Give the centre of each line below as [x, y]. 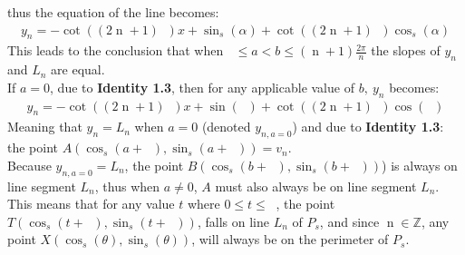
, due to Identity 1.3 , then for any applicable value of [202, 87]
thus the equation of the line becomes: [113, 12]
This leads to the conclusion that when [116, 50]
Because [29, 165]
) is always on [420, 165]
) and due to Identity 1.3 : [368, 127]
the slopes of [406, 50]
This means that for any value [91, 204]
